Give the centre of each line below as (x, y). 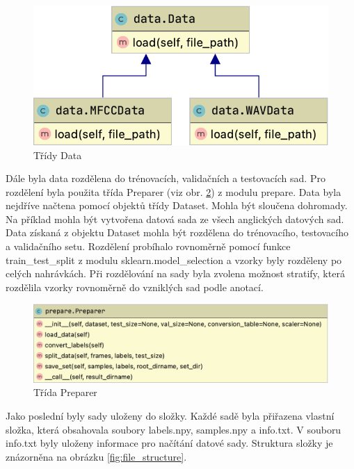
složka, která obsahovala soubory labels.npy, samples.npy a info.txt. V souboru (174, 429)
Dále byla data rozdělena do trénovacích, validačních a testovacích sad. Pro (166, 178)
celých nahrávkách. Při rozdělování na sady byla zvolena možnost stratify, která (175, 273)
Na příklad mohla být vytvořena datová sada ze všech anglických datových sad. (175, 219)
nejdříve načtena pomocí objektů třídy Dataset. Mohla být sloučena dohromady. (177, 205)
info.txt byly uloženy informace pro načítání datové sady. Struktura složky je (169, 443)
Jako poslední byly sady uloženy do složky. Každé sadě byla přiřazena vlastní (170, 416)
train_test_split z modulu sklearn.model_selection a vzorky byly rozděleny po (174, 260)
